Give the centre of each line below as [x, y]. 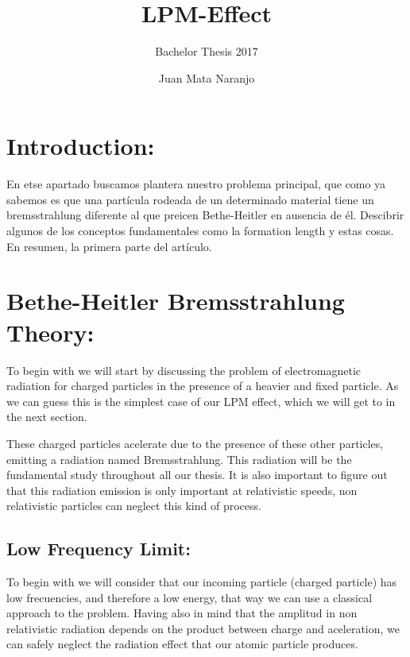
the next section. [47, 417]
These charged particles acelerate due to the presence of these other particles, [195, 443]
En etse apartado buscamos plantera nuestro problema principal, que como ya [196, 184]
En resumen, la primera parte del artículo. [109, 246]
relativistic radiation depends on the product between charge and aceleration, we [203, 628]
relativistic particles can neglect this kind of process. [134, 506]
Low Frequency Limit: [99, 549]
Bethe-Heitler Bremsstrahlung [176, 301]
